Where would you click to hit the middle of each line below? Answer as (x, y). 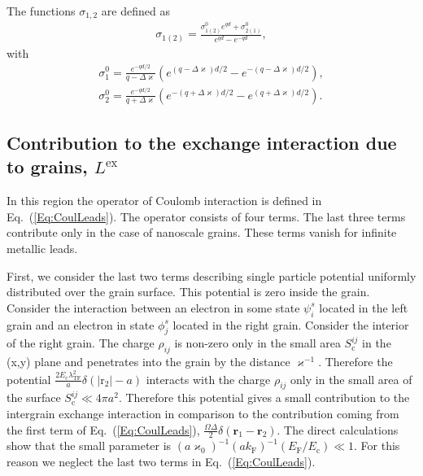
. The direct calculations (338, 429)
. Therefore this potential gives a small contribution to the (264, 397)
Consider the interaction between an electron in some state (153, 307)
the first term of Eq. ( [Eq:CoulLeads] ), (103, 429)
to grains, (47, 166)
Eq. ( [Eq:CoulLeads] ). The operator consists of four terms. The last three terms (206, 216)
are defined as (135, 11)
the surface (34, 397)
